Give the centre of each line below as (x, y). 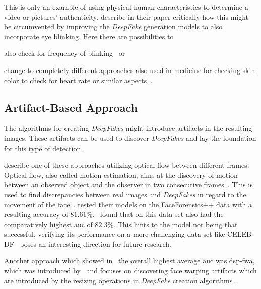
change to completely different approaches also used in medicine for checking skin (130, 70)
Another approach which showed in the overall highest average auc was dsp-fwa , (129, 261)
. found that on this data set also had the (158, 214)
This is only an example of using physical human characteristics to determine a (126, 7)
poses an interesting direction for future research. (95, 243)
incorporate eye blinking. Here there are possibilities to (89, 36)
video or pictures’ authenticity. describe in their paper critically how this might (126, 16)
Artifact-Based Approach (71, 107)
